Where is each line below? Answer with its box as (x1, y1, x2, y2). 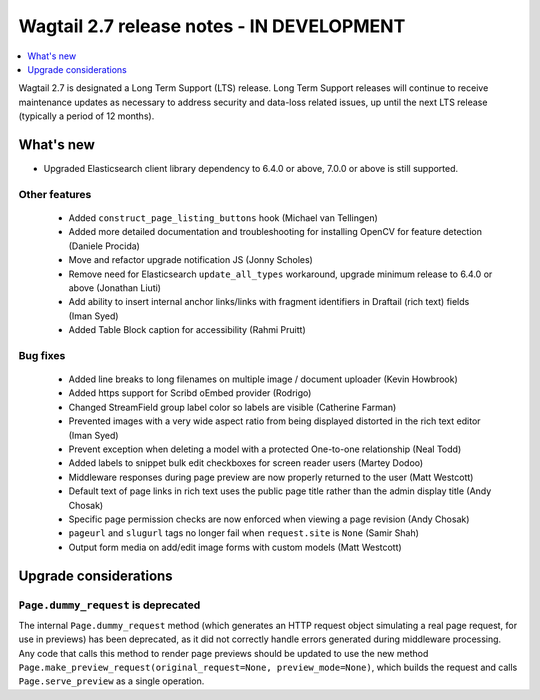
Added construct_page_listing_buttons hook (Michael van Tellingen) (68, 211, 379, 224)
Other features (18, 187, 92, 201)
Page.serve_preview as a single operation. (18, 675, 205, 687)
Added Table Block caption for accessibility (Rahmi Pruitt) (68, 324, 307, 336)
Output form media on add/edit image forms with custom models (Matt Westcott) (68, 541, 402, 553)
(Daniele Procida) (68, 240, 140, 252)
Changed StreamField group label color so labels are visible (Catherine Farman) (68, 401, 397, 413)
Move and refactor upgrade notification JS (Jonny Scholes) (68, 254, 314, 266)
